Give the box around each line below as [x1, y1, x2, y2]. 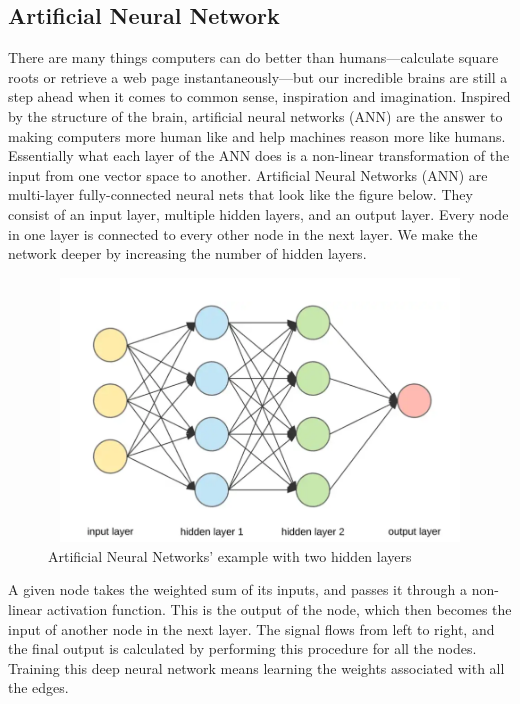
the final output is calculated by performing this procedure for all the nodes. [8, 638, 477, 659]
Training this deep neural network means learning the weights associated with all [8, 657, 505, 678]
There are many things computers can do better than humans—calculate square [8, 47, 499, 68]
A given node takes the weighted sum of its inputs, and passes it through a [8, 579, 468, 600]
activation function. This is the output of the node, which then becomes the [46, 599, 512, 620]
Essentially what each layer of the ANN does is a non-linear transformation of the [8, 145, 510, 166]
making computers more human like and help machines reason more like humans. [8, 125, 506, 146]
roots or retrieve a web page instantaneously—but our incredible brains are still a [8, 66, 508, 87]
